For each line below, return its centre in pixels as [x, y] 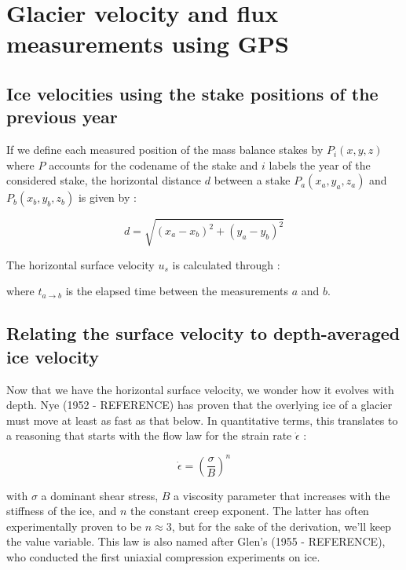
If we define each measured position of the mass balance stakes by [165, 150]
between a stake [252, 180]
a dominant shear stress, [100, 495]
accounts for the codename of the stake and [154, 164]
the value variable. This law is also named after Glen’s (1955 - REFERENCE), [196, 541]
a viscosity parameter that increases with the [282, 495]
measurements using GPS [148, 44]
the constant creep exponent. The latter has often [249, 511]
